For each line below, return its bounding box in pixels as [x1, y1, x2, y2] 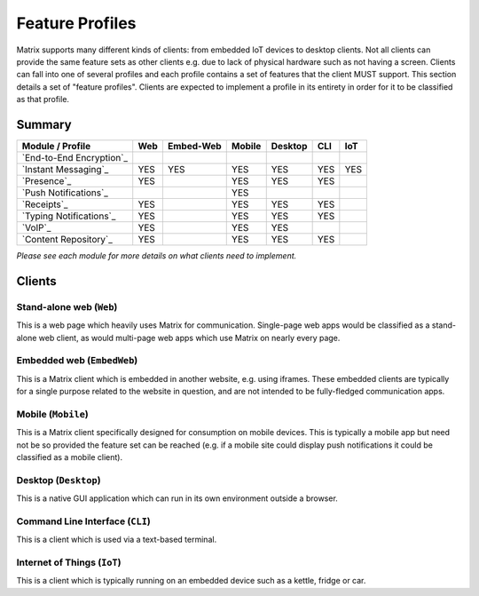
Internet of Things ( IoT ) [16, 556, 122, 568]
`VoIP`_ [21, 222, 51, 234]
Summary [16, 116, 72, 132]
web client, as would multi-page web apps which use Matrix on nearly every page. [38, 332, 341, 343]
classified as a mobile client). [16, 452, 123, 463]
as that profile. [16, 94, 70, 105]
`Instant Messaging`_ [21, 163, 109, 176]
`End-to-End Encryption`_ [21, 152, 129, 164]
